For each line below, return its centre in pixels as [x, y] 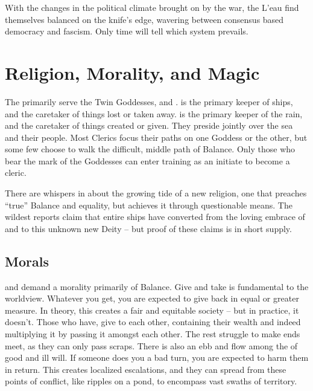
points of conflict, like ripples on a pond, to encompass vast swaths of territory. [151, 381]
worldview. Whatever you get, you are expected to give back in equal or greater [152, 298]
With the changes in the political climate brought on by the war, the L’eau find [152, 7]
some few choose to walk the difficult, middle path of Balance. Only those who [150, 149]
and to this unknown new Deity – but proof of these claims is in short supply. [148, 228]
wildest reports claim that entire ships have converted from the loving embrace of [155, 217]
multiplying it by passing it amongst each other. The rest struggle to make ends [153, 334]
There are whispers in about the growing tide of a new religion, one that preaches [156, 193]
